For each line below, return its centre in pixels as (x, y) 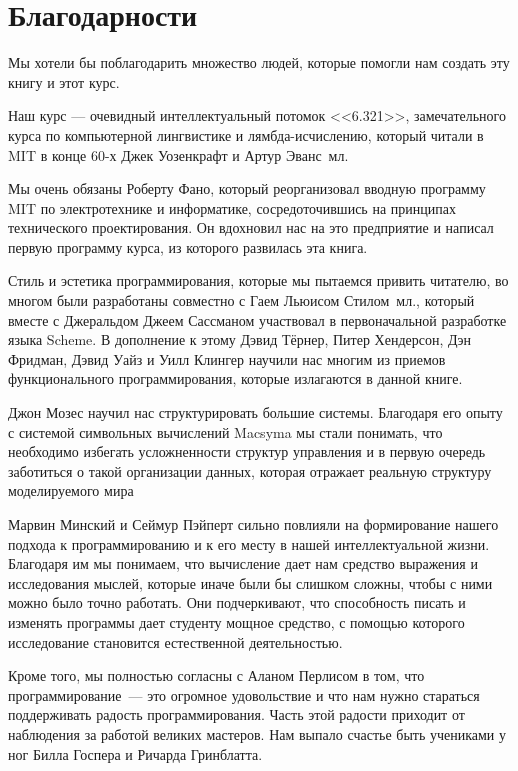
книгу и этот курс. (64, 81)
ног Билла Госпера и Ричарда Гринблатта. (135, 753)
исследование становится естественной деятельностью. (175, 641)
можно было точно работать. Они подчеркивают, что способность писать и (237, 602)
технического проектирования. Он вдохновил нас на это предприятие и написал (251, 227)
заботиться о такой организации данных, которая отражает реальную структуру (250, 470)
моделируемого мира (71, 490)
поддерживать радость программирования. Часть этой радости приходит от (236, 714)
